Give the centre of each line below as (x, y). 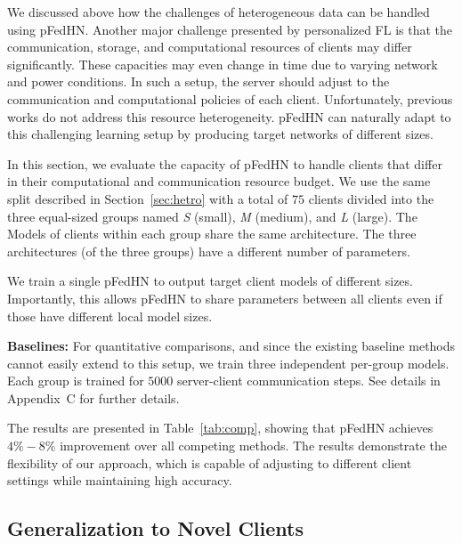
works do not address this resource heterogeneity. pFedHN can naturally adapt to (229, 116)
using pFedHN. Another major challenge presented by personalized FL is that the (230, 29)
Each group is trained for (76, 381)
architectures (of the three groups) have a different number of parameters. (209, 251)
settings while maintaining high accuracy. (120, 480)
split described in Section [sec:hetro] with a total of (148, 198)
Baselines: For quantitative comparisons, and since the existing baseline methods (231, 346)
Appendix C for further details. (93, 397)
